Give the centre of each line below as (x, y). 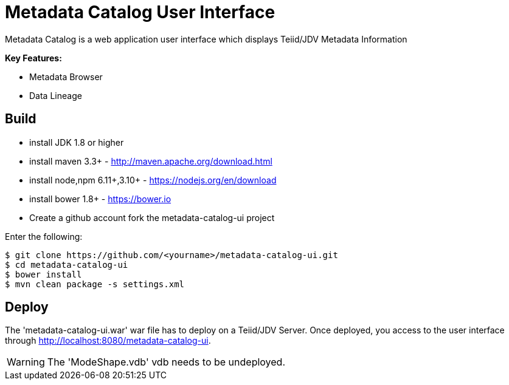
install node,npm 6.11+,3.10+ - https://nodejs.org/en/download (153, 180)
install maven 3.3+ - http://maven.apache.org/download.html (151, 161)
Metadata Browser (66, 77)
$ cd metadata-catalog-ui (67, 264)
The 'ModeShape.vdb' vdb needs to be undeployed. (166, 362)
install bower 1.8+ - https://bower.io (100, 199)
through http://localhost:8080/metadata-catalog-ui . (108, 341)
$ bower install (43, 274)
